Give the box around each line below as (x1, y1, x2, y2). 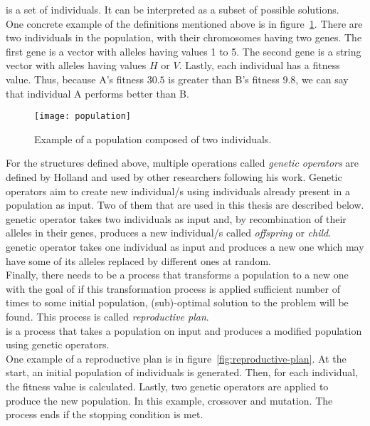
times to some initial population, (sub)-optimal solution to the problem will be (6, 295, 349, 310)
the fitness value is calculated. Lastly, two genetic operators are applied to (6, 378, 329, 393)
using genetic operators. (6, 337, 110, 352)
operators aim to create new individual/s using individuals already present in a (6, 183, 351, 198)
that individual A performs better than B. (6, 85, 189, 100)
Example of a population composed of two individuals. (34, 131, 272, 146)
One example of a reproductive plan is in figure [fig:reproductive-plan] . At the (6, 350, 347, 365)
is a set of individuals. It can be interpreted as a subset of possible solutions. (6, 2, 339, 16)
